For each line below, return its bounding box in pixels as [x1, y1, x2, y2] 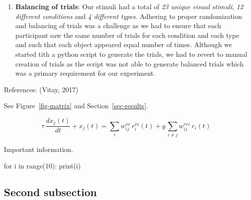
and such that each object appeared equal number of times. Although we [15, 39, 232, 50]
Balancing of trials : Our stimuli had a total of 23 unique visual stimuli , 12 [15, 1, 244, 11]
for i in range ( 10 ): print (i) [4, 160, 81, 170]
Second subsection [4, 184, 97, 199]
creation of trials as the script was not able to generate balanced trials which [15, 58, 244, 68]
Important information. [4, 144, 73, 154]
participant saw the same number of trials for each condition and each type [15, 30, 239, 40]
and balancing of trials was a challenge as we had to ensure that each [15, 20, 221, 31]
